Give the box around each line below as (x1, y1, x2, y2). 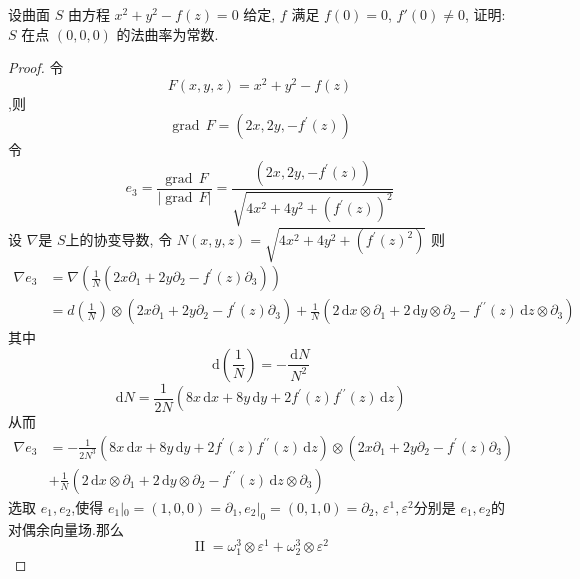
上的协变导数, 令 (65, 229, 173, 250)
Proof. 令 (8, 57, 64, 78)
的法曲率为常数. (116, 23, 219, 44)
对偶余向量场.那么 (8, 518, 124, 539)
